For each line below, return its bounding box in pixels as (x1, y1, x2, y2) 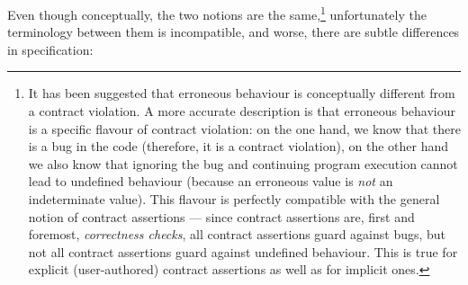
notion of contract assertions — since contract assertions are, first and (28, 207, 415, 226)
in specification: (7, 40, 94, 58)
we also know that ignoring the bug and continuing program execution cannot (28, 154, 458, 173)
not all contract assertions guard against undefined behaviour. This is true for (28, 242, 458, 261)
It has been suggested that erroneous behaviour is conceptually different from (28, 84, 455, 102)
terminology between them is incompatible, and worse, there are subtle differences (7, 22, 460, 41)
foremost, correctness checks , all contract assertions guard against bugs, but (28, 225, 446, 244)
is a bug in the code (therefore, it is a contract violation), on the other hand (28, 137, 449, 156)
